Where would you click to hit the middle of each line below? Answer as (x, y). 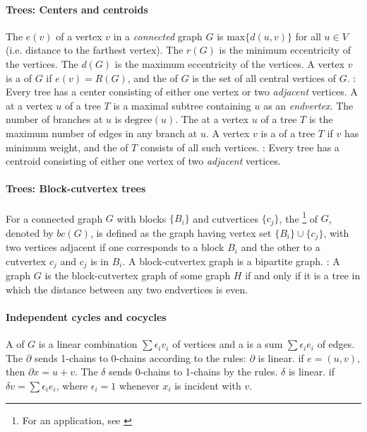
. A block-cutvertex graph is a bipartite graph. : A (231, 261)
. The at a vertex (212, 119)
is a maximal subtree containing (182, 105)
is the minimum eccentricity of (285, 50)
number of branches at (54, 119)
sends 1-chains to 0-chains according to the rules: (140, 357)
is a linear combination (88, 344)
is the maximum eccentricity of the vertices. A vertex (230, 63)
